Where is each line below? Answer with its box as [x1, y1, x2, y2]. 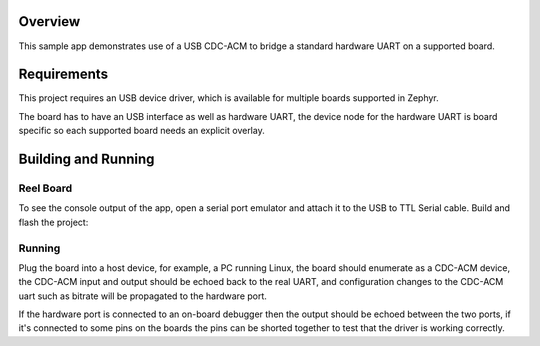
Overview [18, 13, 81, 30]
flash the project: [18, 216, 89, 228]
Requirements [18, 66, 109, 83]
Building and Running [18, 151, 155, 168]
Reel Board [18, 181, 73, 195]
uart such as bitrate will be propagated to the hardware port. [18, 290, 267, 302]
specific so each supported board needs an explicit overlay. [18, 125, 265, 137]
